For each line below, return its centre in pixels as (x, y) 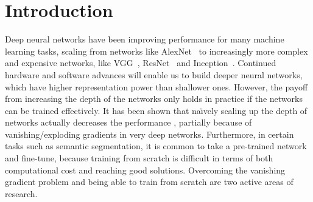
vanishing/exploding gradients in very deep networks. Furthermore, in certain (149, 134)
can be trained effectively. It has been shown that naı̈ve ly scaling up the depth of (156, 110)
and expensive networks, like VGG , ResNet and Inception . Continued (141, 63)
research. (21, 193)
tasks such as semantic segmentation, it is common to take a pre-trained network (156, 146)
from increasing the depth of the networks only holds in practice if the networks (154, 99)
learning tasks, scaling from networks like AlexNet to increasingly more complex (156, 51)
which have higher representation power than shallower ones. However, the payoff (156, 86)
